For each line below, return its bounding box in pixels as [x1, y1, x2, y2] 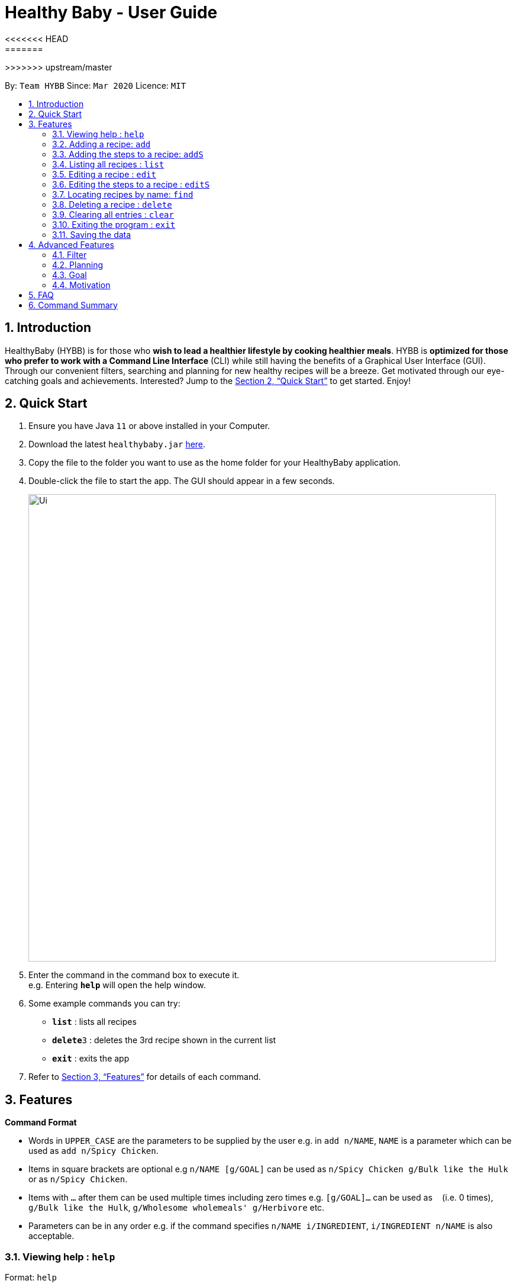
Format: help [5, 1272, 57, 1283]
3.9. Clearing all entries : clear [52, 209, 174, 220]
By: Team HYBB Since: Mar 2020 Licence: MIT [5, 80, 186, 91]
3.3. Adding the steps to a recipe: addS [52, 149, 204, 159]
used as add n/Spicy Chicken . [28, 1146, 159, 1156]
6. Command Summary [28, 299, 118, 310]
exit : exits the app [52, 1053, 130, 1064]
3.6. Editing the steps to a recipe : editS [52, 179, 210, 189]
